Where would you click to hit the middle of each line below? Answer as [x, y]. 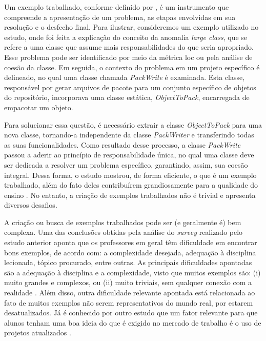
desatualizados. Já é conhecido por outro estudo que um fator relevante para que [131, 313]
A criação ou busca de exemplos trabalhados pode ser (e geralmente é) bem [123, 222]
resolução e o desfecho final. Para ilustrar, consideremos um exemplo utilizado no [131, 27]
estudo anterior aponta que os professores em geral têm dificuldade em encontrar [131, 242]
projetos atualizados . [38, 333]
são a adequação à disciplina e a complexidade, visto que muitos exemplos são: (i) [132, 272]
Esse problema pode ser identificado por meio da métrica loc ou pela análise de [128, 57]
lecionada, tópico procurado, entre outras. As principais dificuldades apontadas [128, 262]
